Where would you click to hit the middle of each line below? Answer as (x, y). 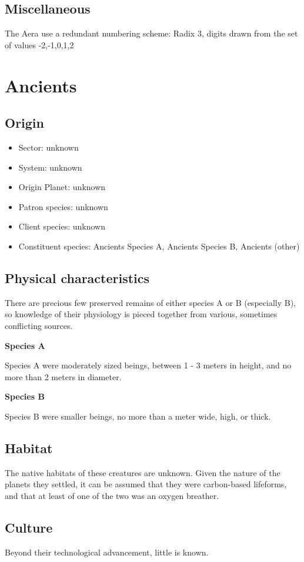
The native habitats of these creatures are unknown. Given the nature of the (143, 472)
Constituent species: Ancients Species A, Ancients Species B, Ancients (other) (159, 246)
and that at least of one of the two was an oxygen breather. (112, 495)
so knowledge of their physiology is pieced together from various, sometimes (141, 314)
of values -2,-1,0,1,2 (39, 44)
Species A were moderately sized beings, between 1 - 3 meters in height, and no (148, 365)
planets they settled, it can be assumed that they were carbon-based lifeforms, (146, 484)
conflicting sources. (39, 325)
